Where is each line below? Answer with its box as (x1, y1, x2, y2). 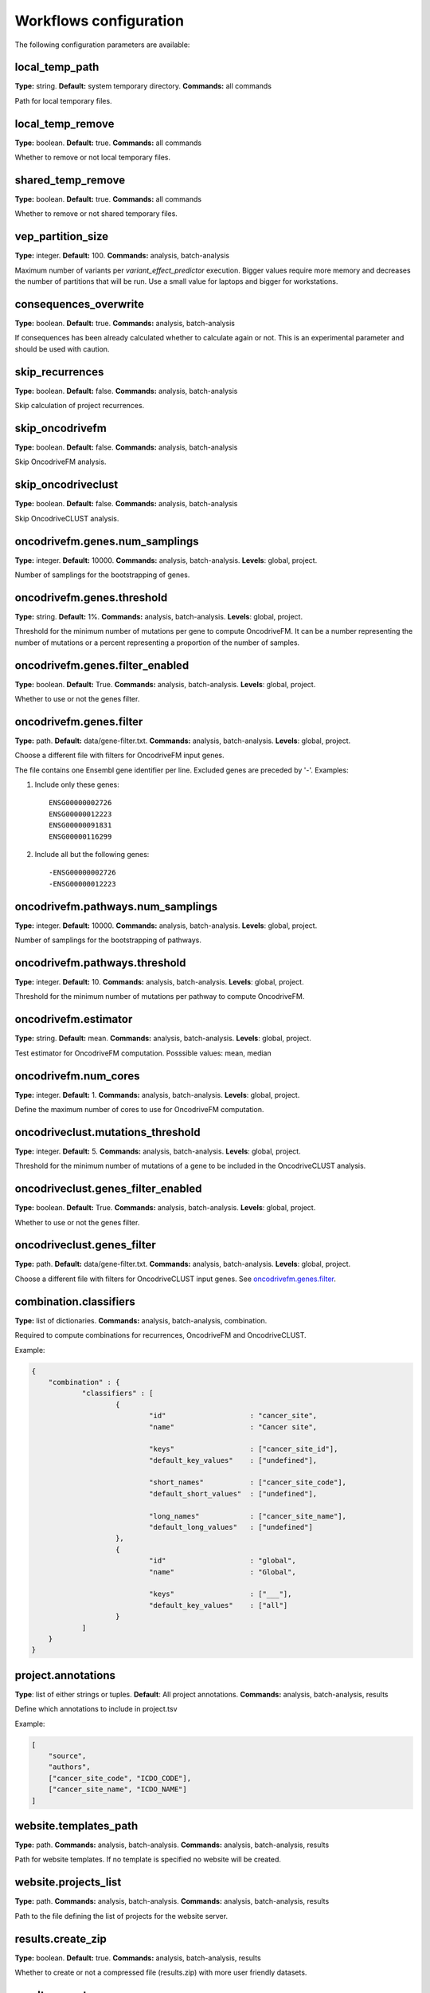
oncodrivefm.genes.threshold (14, 591, 168, 604)
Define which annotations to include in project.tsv (14, 1704, 178, 1714)
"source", (48, 1751, 87, 1760)
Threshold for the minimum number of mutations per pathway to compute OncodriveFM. (14, 992, 305, 1001)
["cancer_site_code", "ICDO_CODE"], (48, 1774, 191, 1783)
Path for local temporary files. (14, 96, 112, 105)
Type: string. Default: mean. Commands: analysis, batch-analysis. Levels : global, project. (14, 1033, 312, 1044)
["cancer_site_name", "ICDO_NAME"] (48, 1785, 187, 1794)
